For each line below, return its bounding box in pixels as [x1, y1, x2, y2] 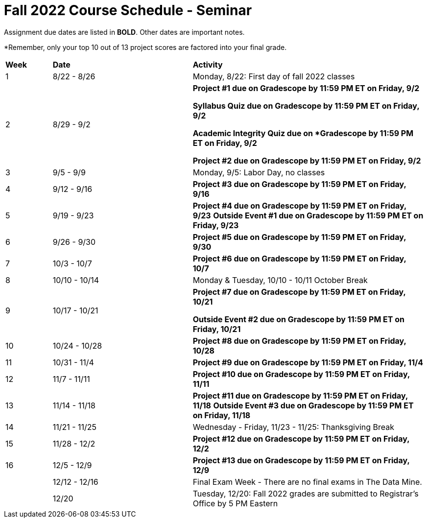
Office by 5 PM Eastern [192, 498, 278, 508]
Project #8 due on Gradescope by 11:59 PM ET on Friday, [192, 335, 406, 346]
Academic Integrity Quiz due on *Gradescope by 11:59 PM [192, 128, 414, 138]
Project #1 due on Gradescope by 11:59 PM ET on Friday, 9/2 [192, 83, 420, 93]
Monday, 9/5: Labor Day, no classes [192, 167, 325, 177]
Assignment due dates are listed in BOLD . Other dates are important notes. [4, 27, 245, 36]
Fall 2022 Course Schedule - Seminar [4, 2, 252, 19]
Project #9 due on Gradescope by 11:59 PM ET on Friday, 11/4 [192, 357, 424, 367]
